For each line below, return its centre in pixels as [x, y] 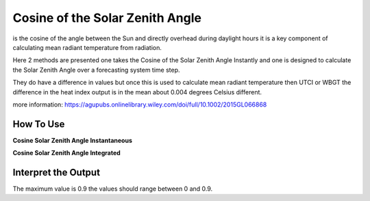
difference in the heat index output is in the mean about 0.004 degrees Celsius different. [137, 92]
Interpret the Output [57, 172]
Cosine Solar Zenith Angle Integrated [67, 153]
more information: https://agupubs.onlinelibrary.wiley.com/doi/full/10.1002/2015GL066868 [140, 104]
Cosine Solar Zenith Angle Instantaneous [73, 140]
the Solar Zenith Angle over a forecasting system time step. [97, 70]
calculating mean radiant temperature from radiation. [87, 47]
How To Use [39, 124]
